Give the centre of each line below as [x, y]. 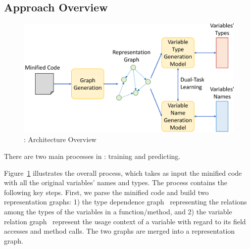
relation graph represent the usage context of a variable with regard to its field [125, 221]
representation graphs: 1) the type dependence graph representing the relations [125, 202]
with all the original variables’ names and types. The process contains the [116, 182]
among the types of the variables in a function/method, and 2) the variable [118, 212]
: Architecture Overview [60, 139]
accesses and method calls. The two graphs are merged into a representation [120, 231]
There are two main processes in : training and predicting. [92, 156]
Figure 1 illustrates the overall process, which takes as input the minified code [123, 173]
